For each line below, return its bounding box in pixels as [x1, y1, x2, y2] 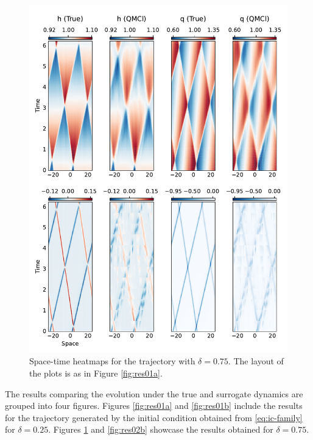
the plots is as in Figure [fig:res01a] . [29, 366, 163, 379]
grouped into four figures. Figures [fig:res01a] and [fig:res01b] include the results [5, 399, 303, 412]
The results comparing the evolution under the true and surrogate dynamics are [5, 387, 303, 400]
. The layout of [228, 355, 284, 367]
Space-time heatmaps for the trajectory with [29, 355, 195, 367]
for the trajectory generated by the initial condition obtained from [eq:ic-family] [5, 411, 303, 424]
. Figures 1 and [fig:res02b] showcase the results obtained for [48, 423, 273, 436]
